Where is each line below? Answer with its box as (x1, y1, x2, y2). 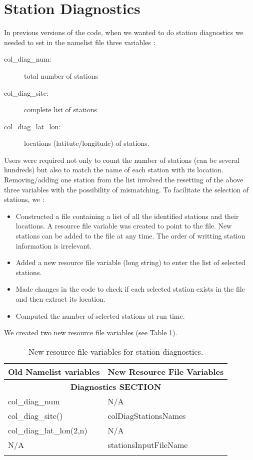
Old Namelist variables (8, 365, 100, 377)
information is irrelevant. (15, 240, 92, 251)
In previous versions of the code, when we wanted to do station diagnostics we (4, 27, 243, 38)
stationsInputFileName (107, 438, 188, 450)
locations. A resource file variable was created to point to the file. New (15, 220, 232, 231)
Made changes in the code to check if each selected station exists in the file (15, 284, 245, 294)
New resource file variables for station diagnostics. (28, 345, 203, 357)
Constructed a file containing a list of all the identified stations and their (15, 210, 239, 221)
